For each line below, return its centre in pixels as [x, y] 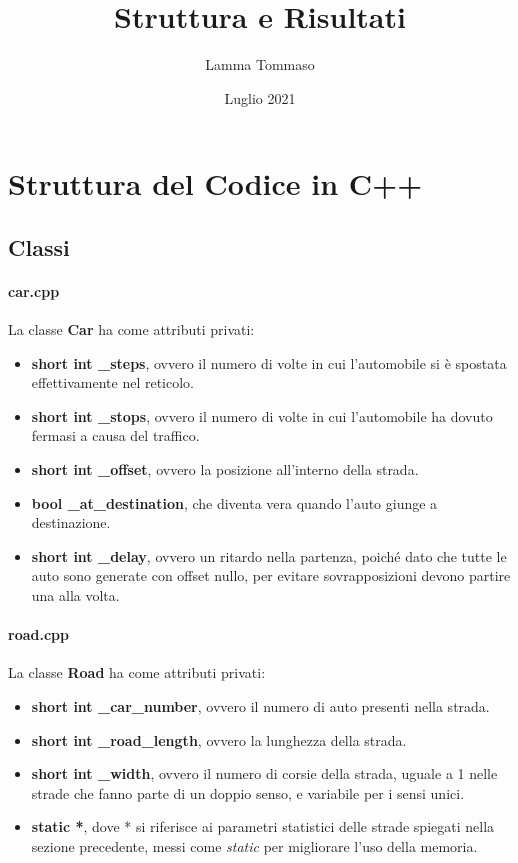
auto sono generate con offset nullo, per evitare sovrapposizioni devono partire [271, 575]
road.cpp [38, 634]
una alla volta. [75, 595]
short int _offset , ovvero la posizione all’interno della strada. [225, 469]
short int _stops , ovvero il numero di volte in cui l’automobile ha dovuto [262, 415]
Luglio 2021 [260, 97]
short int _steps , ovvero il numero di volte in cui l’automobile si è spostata [269, 362]
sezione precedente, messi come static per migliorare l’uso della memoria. [254, 845]
